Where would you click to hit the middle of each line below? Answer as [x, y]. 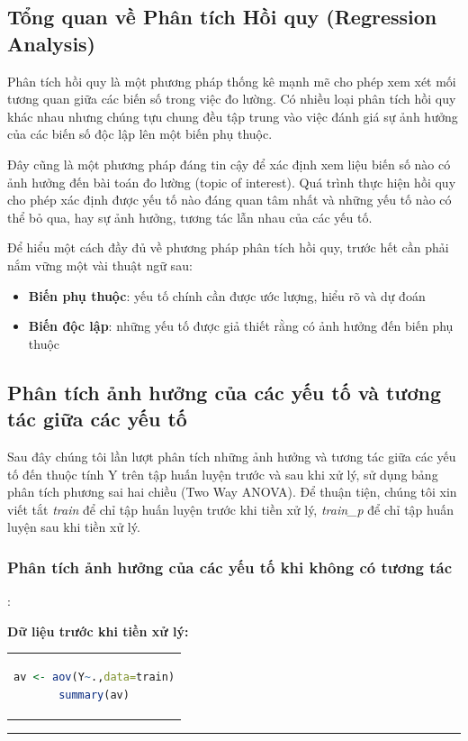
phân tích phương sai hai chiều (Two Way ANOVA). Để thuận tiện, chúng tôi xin [232, 492]
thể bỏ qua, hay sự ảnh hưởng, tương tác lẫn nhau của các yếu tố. [190, 217]
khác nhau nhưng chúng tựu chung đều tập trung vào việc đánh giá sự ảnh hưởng [233, 116]
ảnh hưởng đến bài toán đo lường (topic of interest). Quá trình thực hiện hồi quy [232, 182]
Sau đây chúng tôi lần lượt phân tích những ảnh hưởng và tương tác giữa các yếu [232, 456]
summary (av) [94, 695]
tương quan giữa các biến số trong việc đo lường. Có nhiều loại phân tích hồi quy [232, 99]
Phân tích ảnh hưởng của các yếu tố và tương [224, 392]
